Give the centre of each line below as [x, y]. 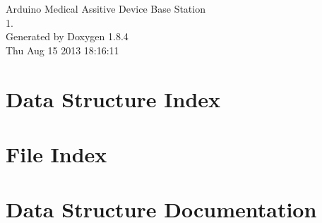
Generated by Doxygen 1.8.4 [67, 36]
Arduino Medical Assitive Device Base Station [106, 8]
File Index [56, 153]
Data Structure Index [113, 98]
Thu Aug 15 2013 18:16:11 [62, 50]
